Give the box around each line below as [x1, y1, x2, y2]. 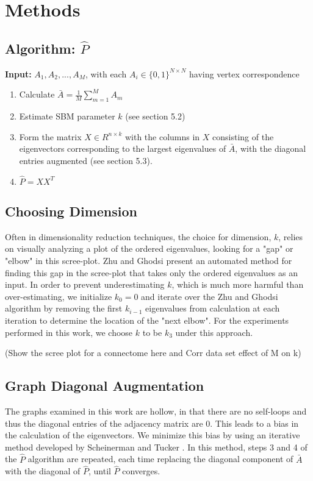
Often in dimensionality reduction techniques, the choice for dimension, [5, 230, 272, 243]
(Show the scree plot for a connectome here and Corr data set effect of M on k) [5, 346, 301, 359]
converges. [122, 465, 160, 477]
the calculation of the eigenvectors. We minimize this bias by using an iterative [5, 429, 300, 441]
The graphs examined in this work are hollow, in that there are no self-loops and [5, 404, 307, 417]
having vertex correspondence [189, 67, 300, 80]
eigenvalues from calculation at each [145, 302, 280, 315]
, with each [85, 67, 127, 80]
